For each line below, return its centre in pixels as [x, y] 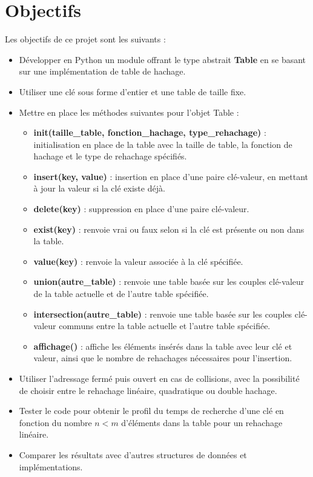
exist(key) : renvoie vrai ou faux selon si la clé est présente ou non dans [169, 229]
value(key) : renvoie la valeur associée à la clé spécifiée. [138, 261]
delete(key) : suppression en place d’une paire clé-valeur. [141, 209]
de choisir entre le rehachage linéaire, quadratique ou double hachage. [148, 390]
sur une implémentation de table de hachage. [102, 71]
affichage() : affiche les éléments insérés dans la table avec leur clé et [163, 346]
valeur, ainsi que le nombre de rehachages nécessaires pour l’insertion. [163, 358]
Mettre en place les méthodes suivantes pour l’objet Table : [129, 112]
